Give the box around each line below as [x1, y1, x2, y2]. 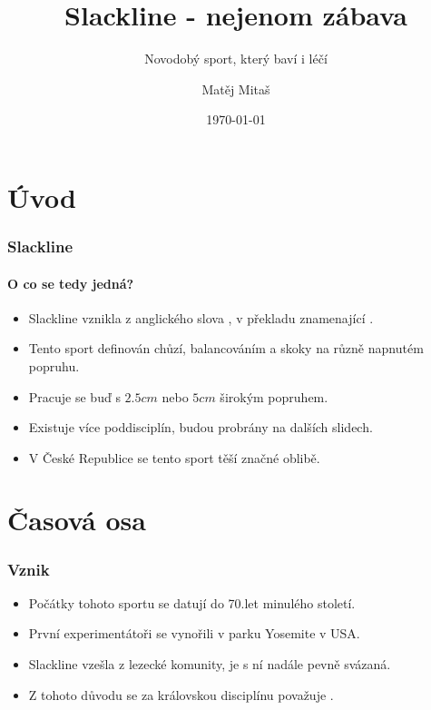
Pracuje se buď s [28, 387, 121, 406]
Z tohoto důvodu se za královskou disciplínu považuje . [28, 685, 334, 704]
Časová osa [7, 501, 146, 538]
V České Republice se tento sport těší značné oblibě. [28, 448, 320, 467]
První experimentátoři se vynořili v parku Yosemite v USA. [28, 624, 360, 643]
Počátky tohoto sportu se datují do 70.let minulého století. [28, 593, 356, 612]
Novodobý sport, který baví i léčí [144, 49, 328, 68]
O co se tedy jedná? [7, 273, 134, 292]
